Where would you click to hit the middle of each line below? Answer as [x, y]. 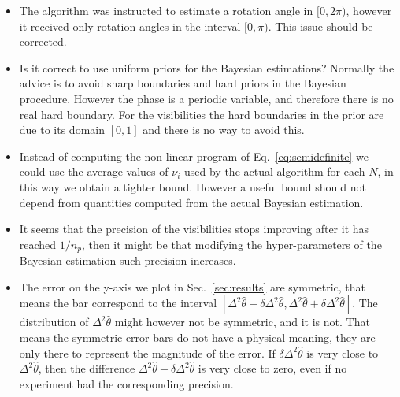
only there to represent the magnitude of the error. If [147, 352]
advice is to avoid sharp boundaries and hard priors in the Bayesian [183, 83]
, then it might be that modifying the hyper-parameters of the [231, 244]
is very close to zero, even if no [272, 368]
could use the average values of [94, 171]
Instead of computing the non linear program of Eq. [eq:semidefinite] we [194, 156]
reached [38, 244]
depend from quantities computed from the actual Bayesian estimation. [191, 202]
